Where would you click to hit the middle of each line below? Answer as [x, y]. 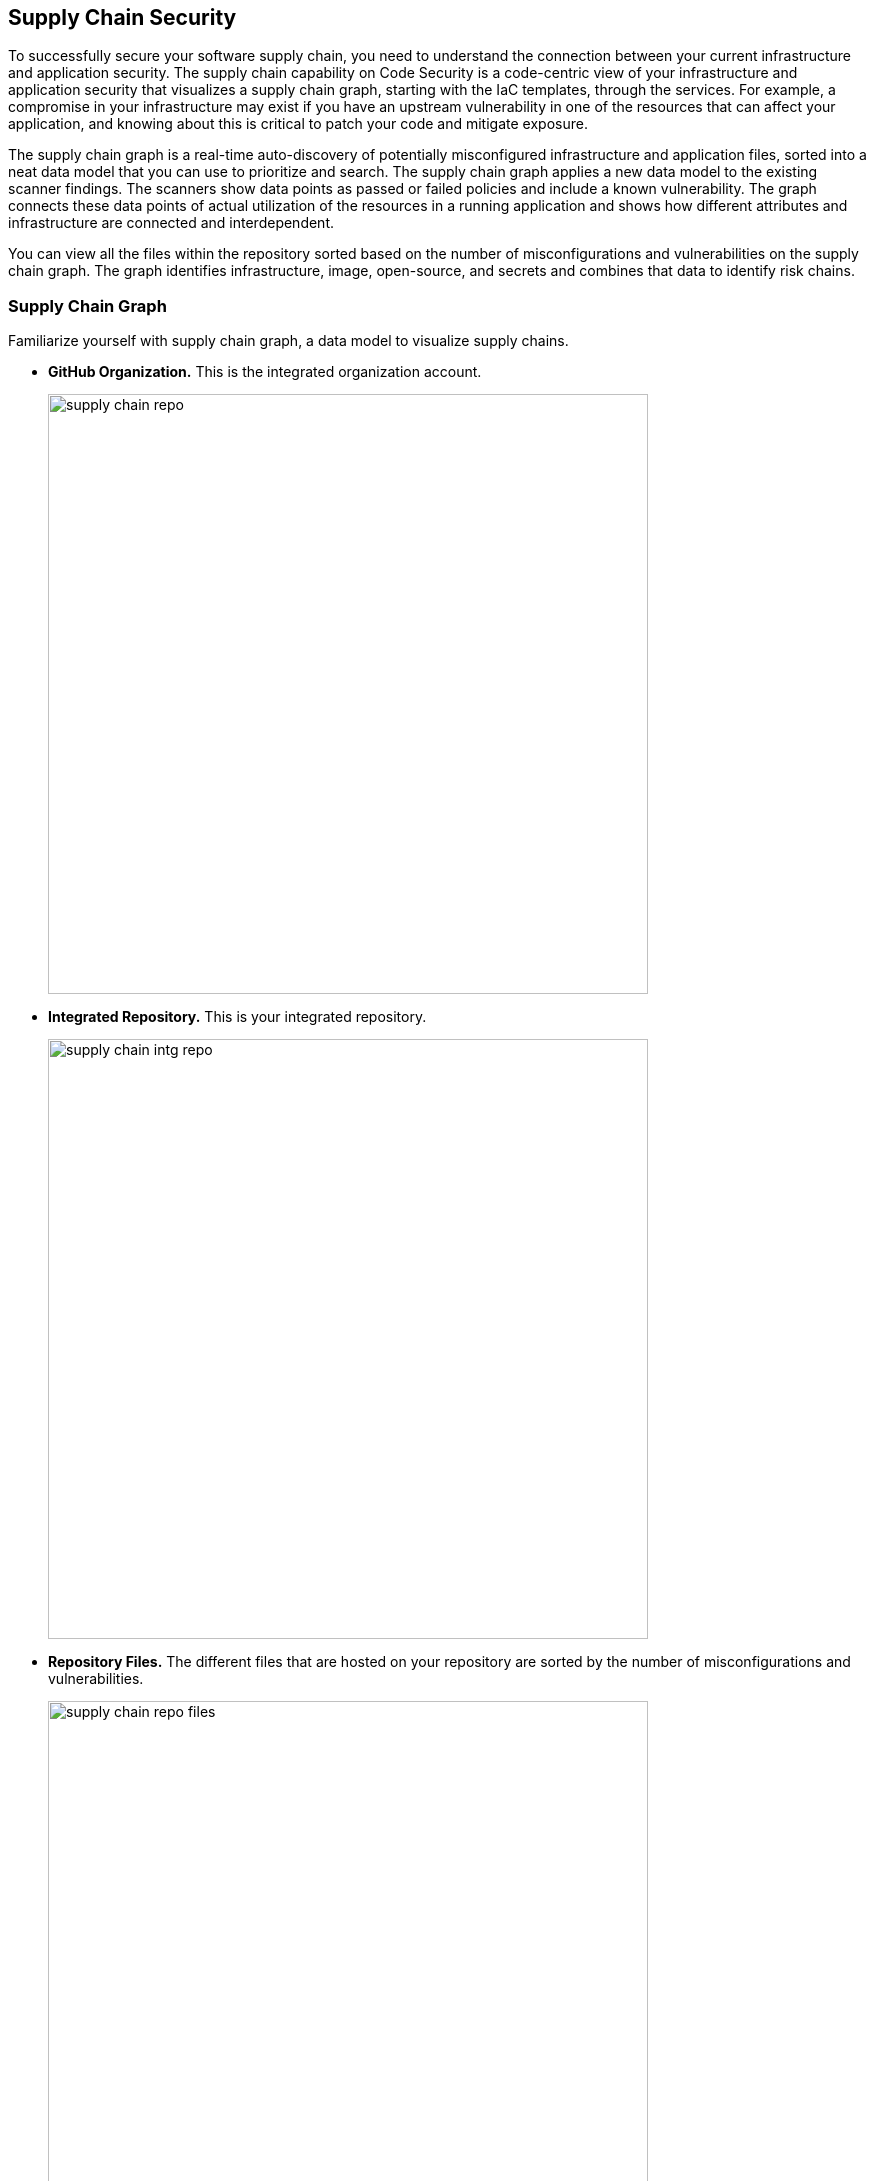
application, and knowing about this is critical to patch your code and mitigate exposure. [298, 124]
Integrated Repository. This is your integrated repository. [237, 1017]
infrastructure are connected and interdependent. [171, 223]
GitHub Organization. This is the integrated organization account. [265, 372]
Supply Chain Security [122, 17]
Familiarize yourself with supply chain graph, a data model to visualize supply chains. [288, 341]
